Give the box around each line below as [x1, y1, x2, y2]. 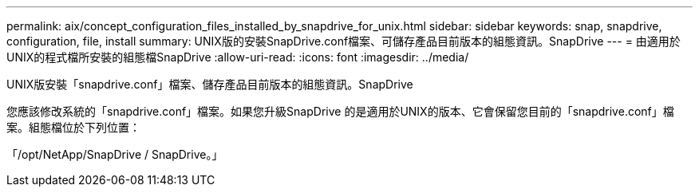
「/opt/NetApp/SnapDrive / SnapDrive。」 [6, 148, 223, 161]
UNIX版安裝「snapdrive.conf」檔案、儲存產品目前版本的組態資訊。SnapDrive [6, 77, 413, 91]
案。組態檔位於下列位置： [6, 120, 140, 134]
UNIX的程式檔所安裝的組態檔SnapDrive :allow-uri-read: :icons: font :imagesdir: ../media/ [6, 50, 469, 64]
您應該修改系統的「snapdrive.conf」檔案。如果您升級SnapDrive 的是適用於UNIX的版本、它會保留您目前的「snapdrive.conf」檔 [6, 104, 674, 118]
